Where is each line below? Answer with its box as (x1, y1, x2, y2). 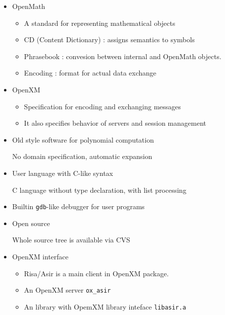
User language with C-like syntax (12, 167, 113, 178)
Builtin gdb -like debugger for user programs (12, 201, 145, 212)
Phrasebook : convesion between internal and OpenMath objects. (24, 51, 222, 61)
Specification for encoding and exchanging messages (24, 101, 181, 111)
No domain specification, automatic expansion (12, 151, 152, 161)
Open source (12, 218, 50, 228)
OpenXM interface (12, 251, 69, 261)
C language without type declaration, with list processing (12, 184, 186, 195)
